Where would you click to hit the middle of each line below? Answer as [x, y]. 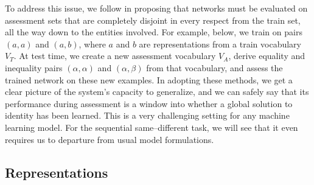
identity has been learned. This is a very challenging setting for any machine [147, 115]
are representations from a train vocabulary [220, 44]
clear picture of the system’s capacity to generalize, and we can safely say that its [157, 92]
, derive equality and [267, 56]
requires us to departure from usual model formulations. [110, 139]
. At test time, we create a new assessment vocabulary [115, 56]
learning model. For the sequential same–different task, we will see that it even [152, 127]
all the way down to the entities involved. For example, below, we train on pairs [154, 32]
